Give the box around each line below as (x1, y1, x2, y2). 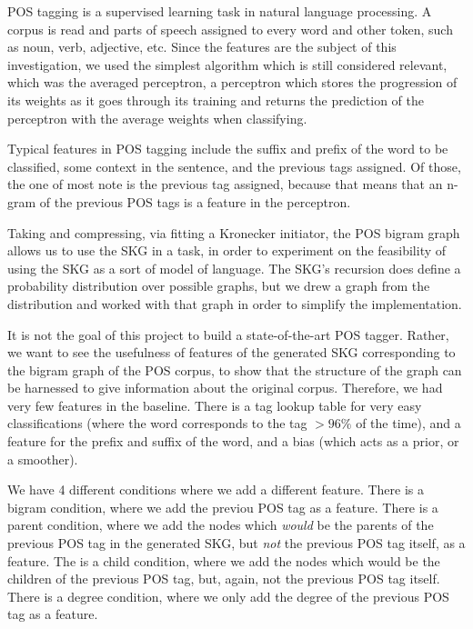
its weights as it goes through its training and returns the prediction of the (7, 90, 425, 109)
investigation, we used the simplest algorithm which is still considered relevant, (7, 55, 448, 74)
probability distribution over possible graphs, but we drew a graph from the (7, 276, 430, 295)
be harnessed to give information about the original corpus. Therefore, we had (7, 378, 443, 397)
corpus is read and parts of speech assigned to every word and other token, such (7, 19, 453, 38)
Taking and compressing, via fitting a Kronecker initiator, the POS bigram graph (7, 223, 460, 242)
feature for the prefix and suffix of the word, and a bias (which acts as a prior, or (7, 432, 459, 451)
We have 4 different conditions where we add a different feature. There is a (7, 480, 425, 499)
